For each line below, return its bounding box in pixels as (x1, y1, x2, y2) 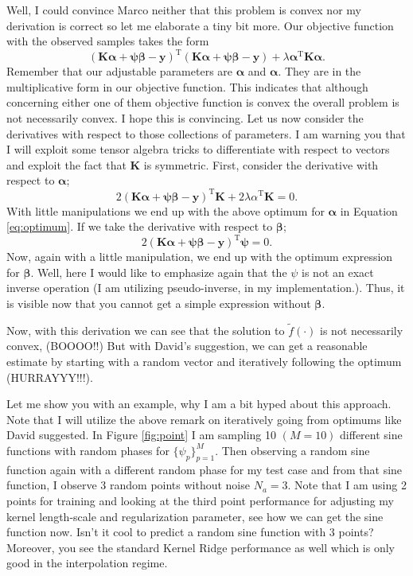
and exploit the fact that (6, 156, 127, 173)
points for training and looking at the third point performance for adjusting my (6, 492, 394, 508)
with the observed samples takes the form (6, 33, 209, 49)
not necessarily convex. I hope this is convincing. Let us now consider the (6, 110, 364, 126)
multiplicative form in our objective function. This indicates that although (6, 78, 368, 95)
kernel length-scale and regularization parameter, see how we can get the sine (6, 508, 384, 524)
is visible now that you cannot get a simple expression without (6, 295, 311, 311)
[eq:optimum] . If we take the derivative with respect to (6, 218, 273, 235)
